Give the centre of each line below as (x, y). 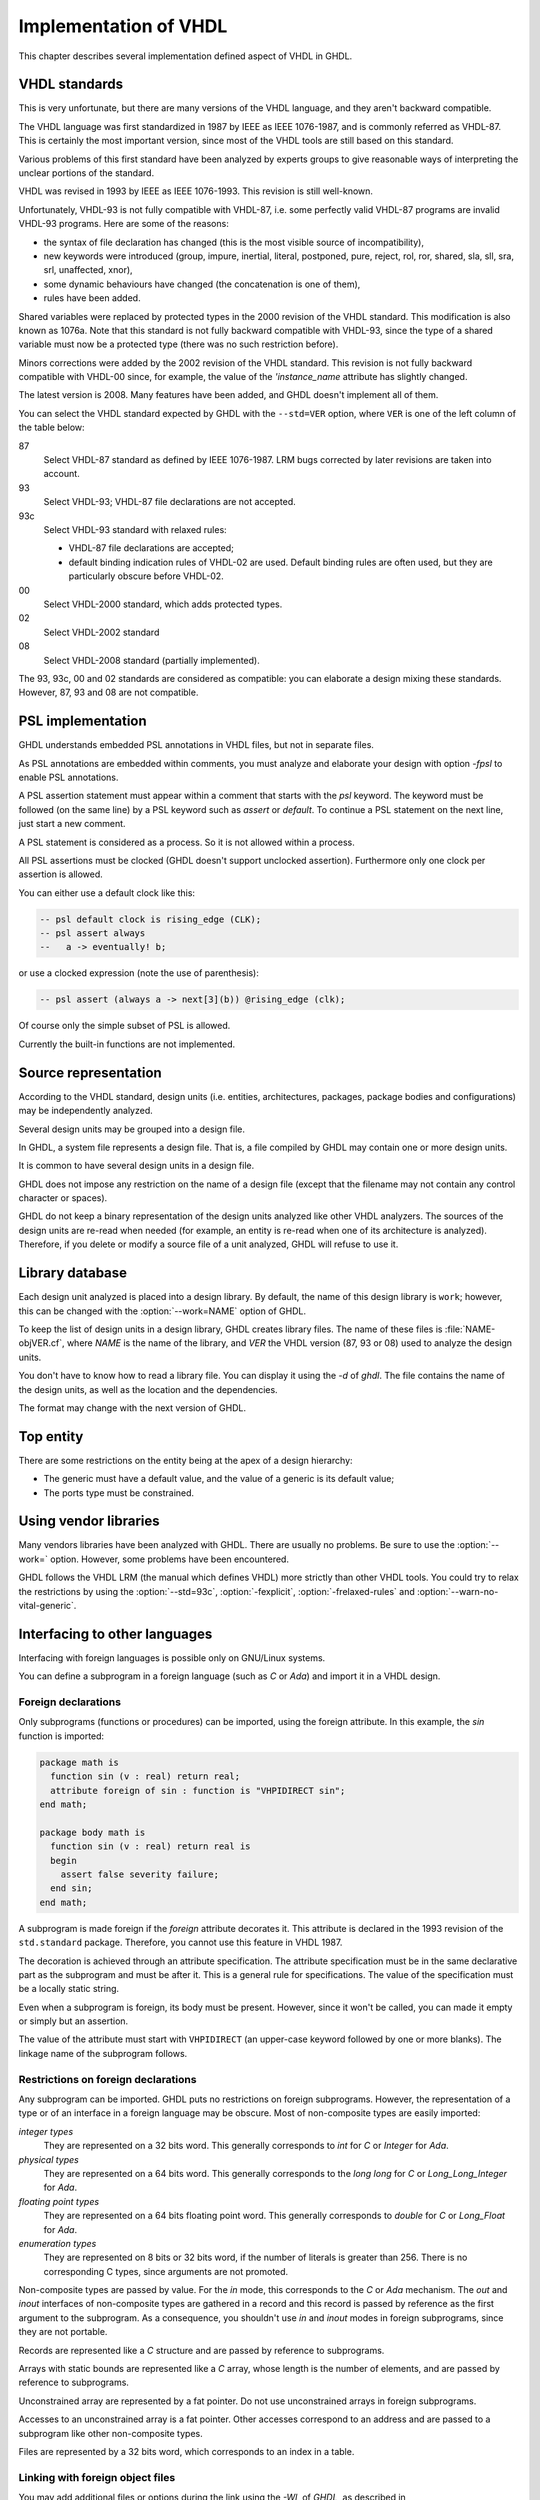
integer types (46, 2131)
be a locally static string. (69, 1989)
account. (61, 474)
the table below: (51, 427)
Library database (73, 1273)
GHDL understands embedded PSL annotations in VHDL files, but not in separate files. (196, 745)
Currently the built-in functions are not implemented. (127, 1044)
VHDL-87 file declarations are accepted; (151, 548)
